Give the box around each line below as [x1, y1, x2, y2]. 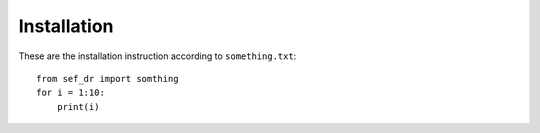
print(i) [56, 101, 100, 112]
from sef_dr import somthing [36, 73, 179, 84]
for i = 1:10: [36, 87, 105, 99]
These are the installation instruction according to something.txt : [18, 50, 297, 62]
